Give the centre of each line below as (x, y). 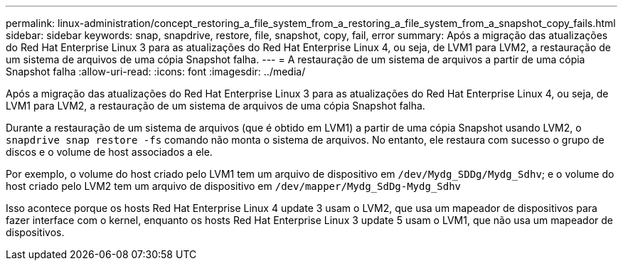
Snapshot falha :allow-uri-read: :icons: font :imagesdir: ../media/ (156, 71)
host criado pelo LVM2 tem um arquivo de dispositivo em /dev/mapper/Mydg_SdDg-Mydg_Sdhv (234, 186)
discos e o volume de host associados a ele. (109, 152)
